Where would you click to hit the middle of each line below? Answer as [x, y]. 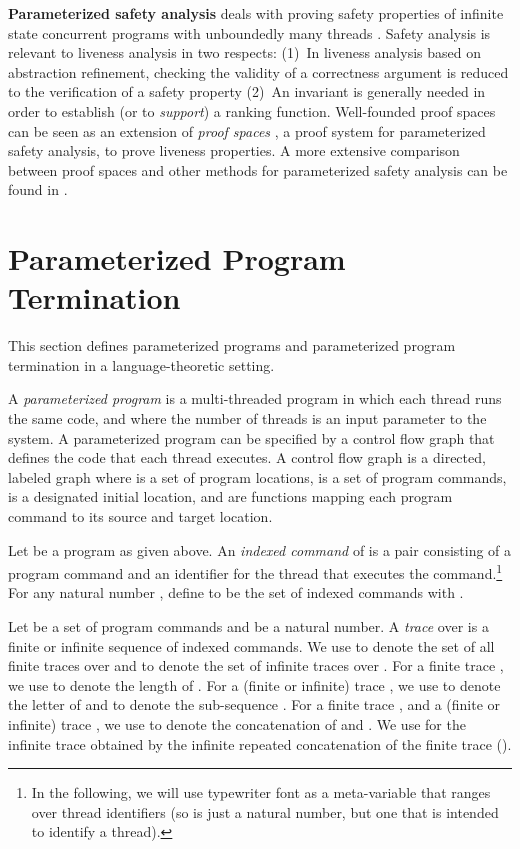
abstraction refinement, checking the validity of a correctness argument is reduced [258, 71]
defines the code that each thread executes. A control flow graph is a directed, [247, 457]
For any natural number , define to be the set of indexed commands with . [236, 592]
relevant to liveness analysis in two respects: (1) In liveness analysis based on [244, 52]
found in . [38, 189]
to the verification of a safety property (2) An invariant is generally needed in [247, 91]
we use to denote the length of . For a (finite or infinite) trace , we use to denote [254, 684]
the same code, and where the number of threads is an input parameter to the [247, 418]
